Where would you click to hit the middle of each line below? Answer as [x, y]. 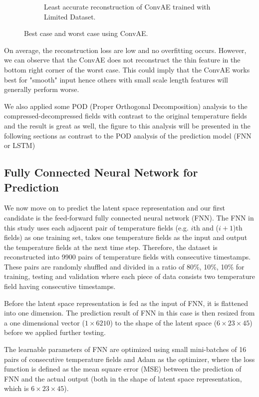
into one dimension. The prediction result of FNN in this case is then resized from [129, 313]
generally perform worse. [42, 89]
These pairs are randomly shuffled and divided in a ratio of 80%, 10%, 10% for [124, 266]
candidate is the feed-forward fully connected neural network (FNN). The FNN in [129, 217]
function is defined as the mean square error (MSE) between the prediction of [123, 369]
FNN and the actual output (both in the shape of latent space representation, [123, 378]
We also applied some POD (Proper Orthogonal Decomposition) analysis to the [126, 106]
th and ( [206, 227]
